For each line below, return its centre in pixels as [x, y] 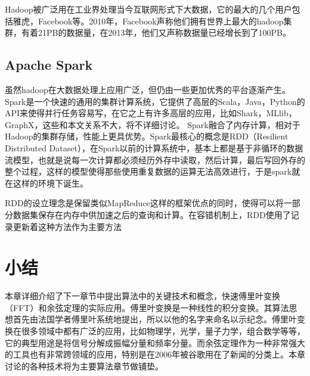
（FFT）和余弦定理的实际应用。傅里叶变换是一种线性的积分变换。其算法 [147, 307]
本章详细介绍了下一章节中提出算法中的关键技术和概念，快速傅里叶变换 [142, 296]
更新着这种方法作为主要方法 [67, 226]
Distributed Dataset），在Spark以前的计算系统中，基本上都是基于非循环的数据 [154, 147]
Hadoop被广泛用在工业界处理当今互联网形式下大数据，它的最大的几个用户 [148, 9]
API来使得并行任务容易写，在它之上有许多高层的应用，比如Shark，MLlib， [151, 113]
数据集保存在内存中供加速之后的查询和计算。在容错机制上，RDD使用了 [152, 214]
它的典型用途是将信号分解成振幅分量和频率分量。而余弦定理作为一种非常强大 [155, 342]
